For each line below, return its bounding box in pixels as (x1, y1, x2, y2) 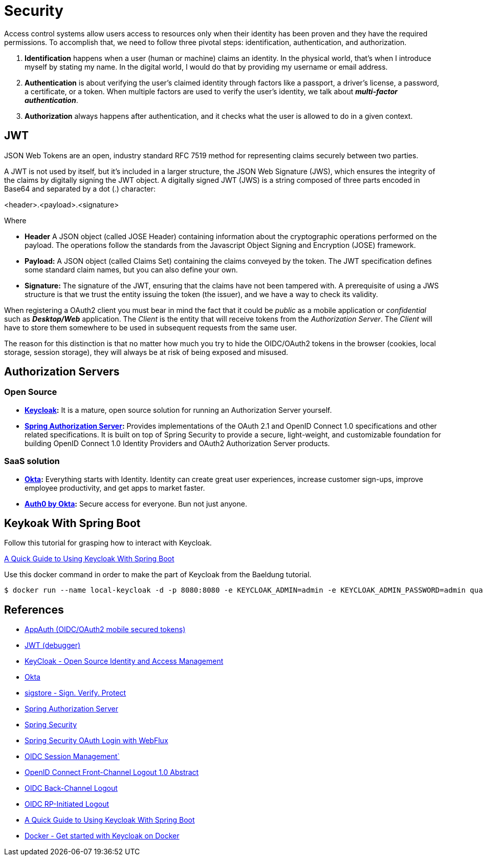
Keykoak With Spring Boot (4, 516, 141, 530)
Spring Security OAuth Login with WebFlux (25, 736, 168, 745)
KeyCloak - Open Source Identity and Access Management (25, 657, 224, 666)
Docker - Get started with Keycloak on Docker (25, 831, 180, 841)
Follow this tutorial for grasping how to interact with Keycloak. (4, 538, 212, 548)
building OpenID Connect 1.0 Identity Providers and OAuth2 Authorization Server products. (25, 438, 330, 448)
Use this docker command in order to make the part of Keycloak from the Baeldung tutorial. (4, 570, 312, 579)
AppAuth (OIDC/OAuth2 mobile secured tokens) (25, 625, 186, 634)
